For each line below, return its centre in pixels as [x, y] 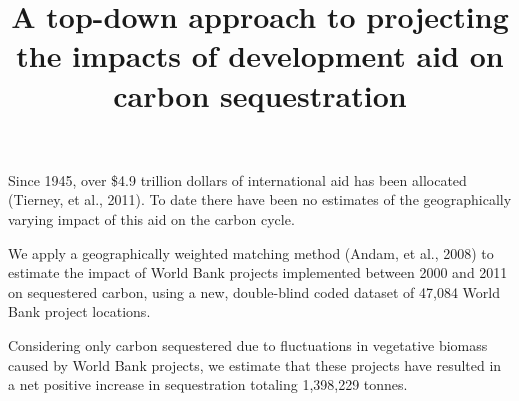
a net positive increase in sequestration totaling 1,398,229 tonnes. [208, 384]
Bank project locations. [79, 311]
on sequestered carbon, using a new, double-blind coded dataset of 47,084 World [254, 291]
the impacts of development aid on [260, 55]
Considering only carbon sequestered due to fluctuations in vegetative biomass [248, 344]
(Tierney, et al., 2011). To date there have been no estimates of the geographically [260, 199]
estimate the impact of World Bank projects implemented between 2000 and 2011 [258, 272]
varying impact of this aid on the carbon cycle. [151, 218]
